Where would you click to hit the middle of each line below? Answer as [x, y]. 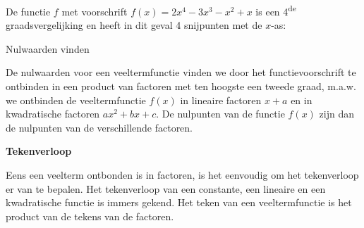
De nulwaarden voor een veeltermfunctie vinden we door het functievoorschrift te [181, 72]
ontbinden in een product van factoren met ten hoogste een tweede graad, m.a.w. [181, 86]
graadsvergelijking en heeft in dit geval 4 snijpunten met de [134, 25]
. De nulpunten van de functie [220, 114]
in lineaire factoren [221, 100]
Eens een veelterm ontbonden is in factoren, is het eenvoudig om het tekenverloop [182, 175]
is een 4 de [276, 10]
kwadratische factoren [53, 114]
